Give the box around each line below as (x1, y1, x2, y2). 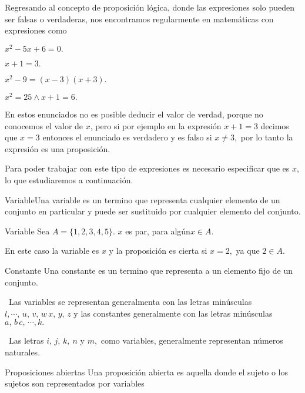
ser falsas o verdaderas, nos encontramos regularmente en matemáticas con (5, 12, 274, 25)
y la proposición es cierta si (109, 244, 207, 257)
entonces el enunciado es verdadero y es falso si (42, 131, 212, 143)
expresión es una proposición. (5, 142, 110, 154)
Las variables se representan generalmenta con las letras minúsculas (8, 295, 252, 308)
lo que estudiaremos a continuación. (5, 173, 133, 186)
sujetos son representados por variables (5, 377, 145, 389)
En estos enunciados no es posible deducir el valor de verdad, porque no (5, 108, 263, 120)
